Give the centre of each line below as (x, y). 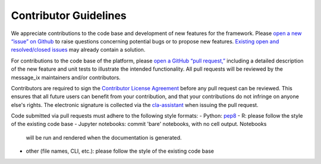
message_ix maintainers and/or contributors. (66, 77)
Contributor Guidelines (69, 15)
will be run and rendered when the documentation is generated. (104, 137)
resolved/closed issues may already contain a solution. (78, 50)
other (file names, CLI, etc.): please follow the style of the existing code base (120, 151)
